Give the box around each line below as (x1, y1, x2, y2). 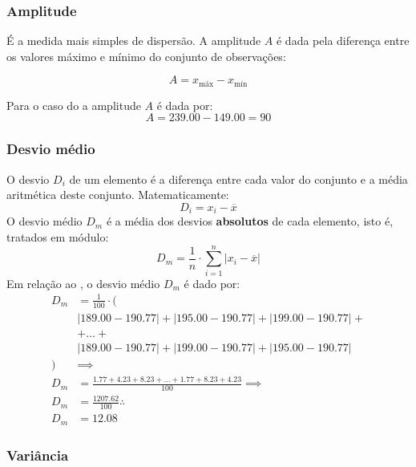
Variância (6, 445, 69, 465)
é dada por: (156, 96, 213, 113)
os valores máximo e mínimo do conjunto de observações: (6, 47, 286, 64)
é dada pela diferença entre (276, 32, 410, 49)
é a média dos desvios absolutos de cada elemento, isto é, (106, 213, 394, 229)
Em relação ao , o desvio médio (6, 274, 160, 291)
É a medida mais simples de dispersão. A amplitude (6, 32, 261, 49)
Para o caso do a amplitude (6, 96, 141, 113)
